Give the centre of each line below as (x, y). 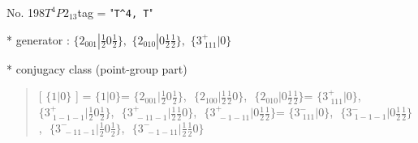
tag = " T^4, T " (115, 12)
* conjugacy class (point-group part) (97, 68)
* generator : (38, 39)
